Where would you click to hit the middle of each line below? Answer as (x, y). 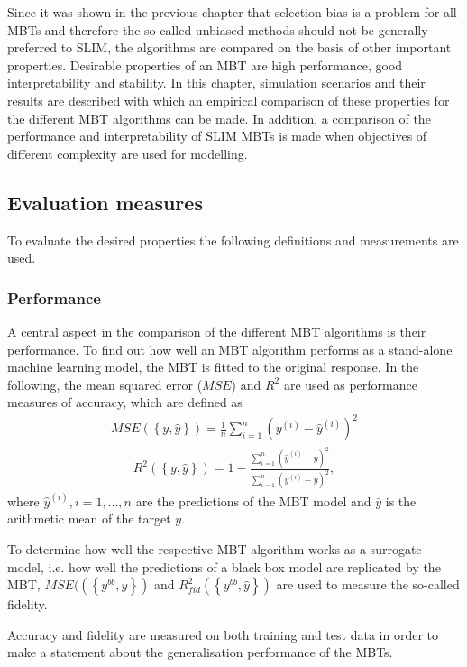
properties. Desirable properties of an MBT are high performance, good (205, 65)
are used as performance (350, 384)
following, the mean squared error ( (105, 384)
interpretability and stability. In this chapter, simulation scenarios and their (216, 83)
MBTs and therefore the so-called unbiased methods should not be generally (218, 29)
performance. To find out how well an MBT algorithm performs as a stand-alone (230, 349)
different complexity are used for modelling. (128, 153)
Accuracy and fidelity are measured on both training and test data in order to (223, 634)
